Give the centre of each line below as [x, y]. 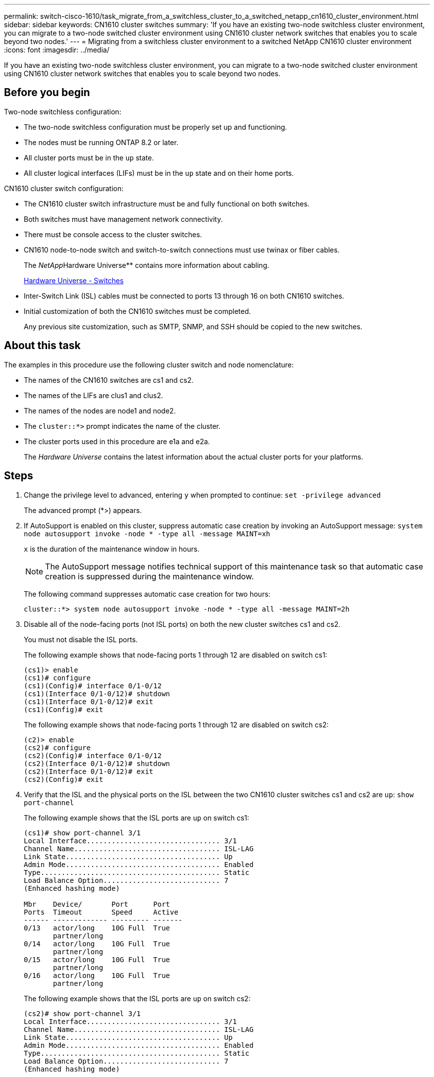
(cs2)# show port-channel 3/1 [82, 1013]
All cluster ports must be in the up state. [89, 157]
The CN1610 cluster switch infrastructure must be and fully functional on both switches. [167, 204]
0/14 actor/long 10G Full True [97, 944]
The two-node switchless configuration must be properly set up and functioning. [156, 127]
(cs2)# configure [57, 747]
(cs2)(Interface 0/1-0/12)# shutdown [97, 763]
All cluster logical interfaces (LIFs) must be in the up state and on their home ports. [159, 173]
